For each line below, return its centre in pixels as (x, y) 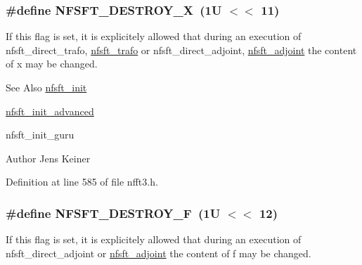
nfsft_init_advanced (50, 111)
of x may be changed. (52, 64)
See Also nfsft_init (46, 87)
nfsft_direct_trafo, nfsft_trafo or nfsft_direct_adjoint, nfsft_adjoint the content (181, 50)
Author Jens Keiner (48, 158)
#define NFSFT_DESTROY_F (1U (113, 213)
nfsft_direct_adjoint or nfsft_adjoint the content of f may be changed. (159, 253)
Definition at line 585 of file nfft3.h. (82, 182)
